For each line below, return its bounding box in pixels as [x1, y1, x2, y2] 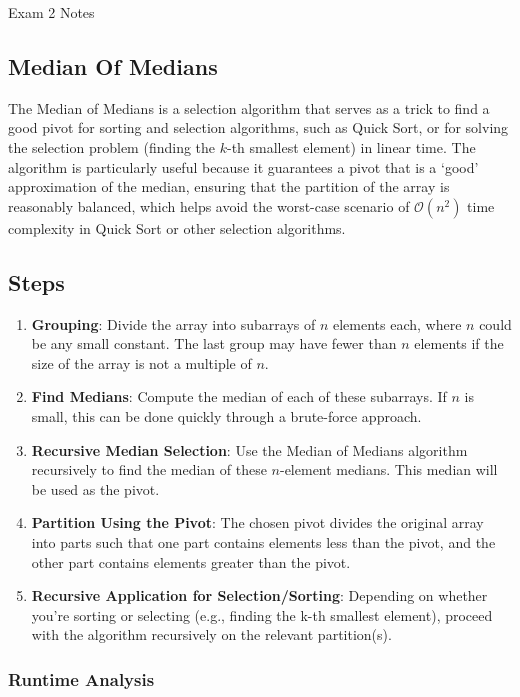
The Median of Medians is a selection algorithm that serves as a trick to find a [8, 97, 490, 118]
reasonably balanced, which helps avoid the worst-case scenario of [8, 195, 410, 216]
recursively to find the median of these [31, 459, 267, 480]
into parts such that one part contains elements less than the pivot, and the [31, 531, 496, 552]
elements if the [414, 333, 504, 354]
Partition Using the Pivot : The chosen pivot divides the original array [31, 512, 484, 533]
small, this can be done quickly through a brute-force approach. [31, 405, 422, 426]
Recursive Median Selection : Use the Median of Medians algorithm [31, 439, 468, 460]
